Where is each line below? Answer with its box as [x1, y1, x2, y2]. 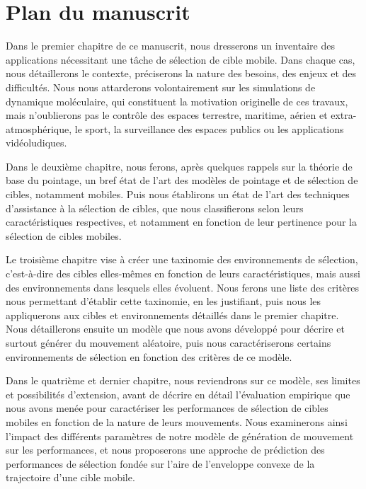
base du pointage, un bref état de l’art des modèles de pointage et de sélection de [6, 173, 358, 188]
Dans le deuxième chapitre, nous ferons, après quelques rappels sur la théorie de [6, 159, 353, 173]
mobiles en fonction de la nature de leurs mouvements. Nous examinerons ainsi [6, 414, 348, 429]
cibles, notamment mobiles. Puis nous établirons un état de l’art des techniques [6, 187, 350, 202]
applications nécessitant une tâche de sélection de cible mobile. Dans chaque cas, [6, 52, 355, 67]
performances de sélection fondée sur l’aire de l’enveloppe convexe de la [6, 456, 315, 471]
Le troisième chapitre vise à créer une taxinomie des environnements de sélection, [6, 252, 358, 267]
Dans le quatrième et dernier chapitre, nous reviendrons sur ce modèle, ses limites [6, 373, 360, 388]
